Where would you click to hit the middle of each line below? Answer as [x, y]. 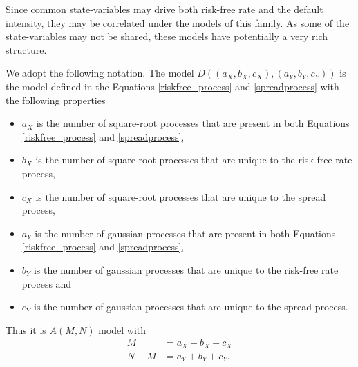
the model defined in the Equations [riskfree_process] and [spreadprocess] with [172, 86]
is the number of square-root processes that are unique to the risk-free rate [194, 160]
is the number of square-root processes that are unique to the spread [181, 196]
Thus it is [26, 329]
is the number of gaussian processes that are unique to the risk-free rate [186, 269]
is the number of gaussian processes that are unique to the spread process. [191, 307]
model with [122, 329]
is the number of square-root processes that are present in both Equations [193, 123]
